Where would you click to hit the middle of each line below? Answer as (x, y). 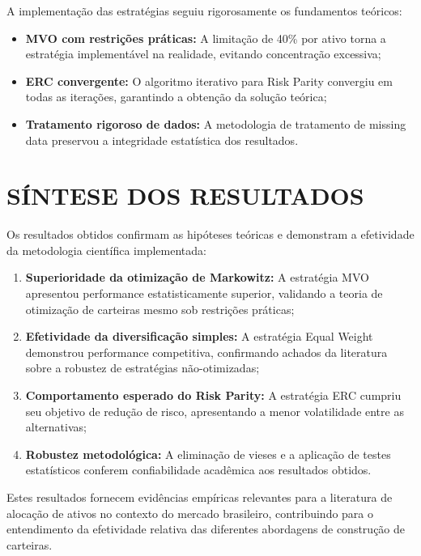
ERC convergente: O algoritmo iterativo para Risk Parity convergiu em (209, 81)
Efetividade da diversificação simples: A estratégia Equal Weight (199, 336)
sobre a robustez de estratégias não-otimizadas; (142, 368)
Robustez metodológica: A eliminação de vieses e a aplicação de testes (208, 454)
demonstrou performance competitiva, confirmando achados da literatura (206, 352)
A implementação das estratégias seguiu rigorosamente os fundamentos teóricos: (204, 11)
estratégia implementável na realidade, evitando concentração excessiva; (203, 54)
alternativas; (56, 427)
